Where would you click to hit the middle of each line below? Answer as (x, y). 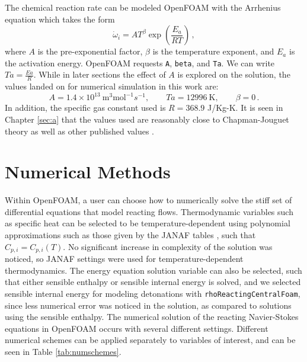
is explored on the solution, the (234, 74)
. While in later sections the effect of (100, 74)
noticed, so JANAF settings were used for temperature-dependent (124, 259)
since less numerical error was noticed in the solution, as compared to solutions (148, 305)
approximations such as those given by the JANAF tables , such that (130, 235)
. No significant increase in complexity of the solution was (168, 246)
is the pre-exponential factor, (90, 51)
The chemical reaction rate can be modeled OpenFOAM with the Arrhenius (143, 7)
